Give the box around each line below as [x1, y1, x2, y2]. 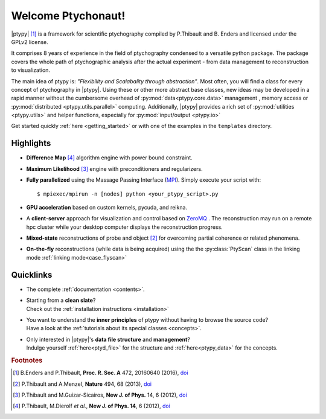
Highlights [11, 138, 51, 149]
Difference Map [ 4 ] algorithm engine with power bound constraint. [26, 154, 193, 161]
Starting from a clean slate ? [26, 296, 96, 304]
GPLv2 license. [11, 38, 48, 45]
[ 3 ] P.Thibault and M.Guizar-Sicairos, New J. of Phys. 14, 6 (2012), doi [13, 391, 187, 398]
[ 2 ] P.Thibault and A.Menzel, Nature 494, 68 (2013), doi [13, 380, 152, 388]
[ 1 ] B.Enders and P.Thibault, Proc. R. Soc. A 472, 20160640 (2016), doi [13, 369, 188, 377]
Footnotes [11, 356, 43, 365]
